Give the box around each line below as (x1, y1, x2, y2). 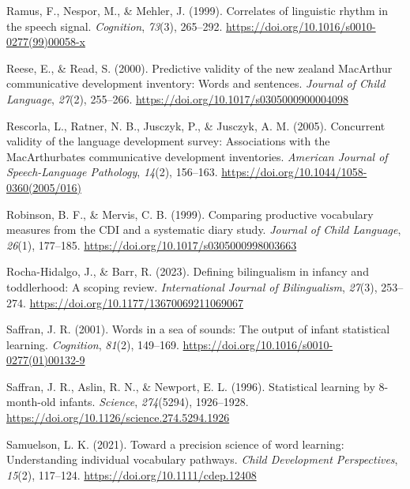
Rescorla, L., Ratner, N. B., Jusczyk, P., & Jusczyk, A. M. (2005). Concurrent (6, 117, 386, 134)
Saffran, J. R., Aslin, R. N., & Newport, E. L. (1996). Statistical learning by (6, 378, 375, 394)
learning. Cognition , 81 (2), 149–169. (6, 336, 179, 352)
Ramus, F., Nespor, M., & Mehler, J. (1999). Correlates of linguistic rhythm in (6, 2, 388, 18)
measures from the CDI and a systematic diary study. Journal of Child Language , (6, 221, 401, 238)
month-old (6, 393, 56, 410)
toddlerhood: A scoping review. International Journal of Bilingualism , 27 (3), (6, 278, 378, 295)
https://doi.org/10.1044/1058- (221, 164, 367, 180)
